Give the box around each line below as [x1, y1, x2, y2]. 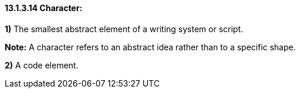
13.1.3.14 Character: [5, 3, 83, 13]
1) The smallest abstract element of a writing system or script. [5, 23, 243, 34]
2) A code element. [5, 60, 79, 70]
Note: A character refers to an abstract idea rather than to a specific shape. [5, 42, 296, 52]
